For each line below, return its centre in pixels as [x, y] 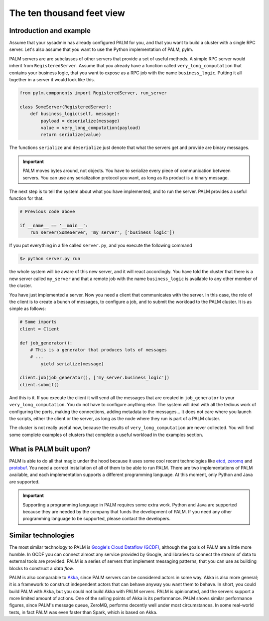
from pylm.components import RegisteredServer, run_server [93, 93]
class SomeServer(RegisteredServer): [66, 107]
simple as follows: [28, 309]
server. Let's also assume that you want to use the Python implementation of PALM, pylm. [101, 49]
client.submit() [40, 385]
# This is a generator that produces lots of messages [98, 350]
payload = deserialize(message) [80, 121]
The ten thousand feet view [67, 13]
